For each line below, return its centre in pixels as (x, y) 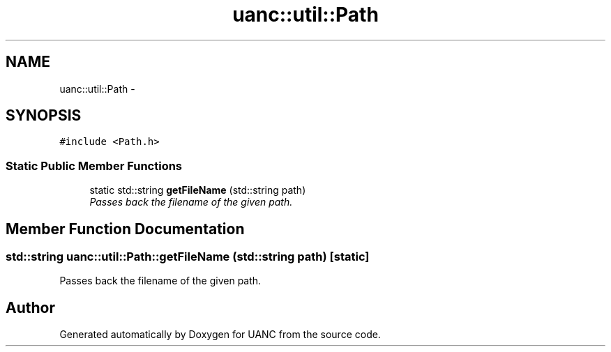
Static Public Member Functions (94, 166)
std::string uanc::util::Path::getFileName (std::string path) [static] (188, 257)
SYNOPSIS (44, 116)
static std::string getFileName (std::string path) (198, 190)
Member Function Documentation (125, 229)
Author (30, 307)
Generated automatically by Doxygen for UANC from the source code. (220, 335)
